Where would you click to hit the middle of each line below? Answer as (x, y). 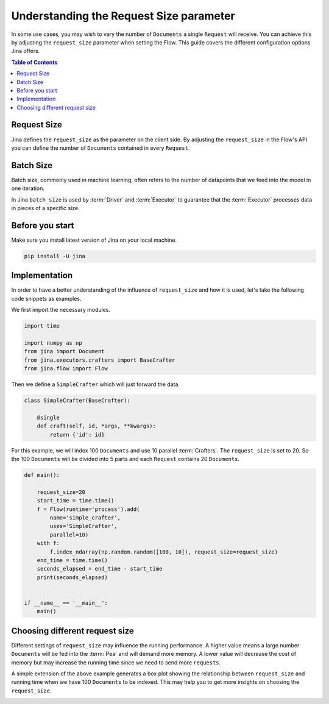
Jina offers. (26, 51)
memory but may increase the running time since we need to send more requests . (116, 662)
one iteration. (28, 188)
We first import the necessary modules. (61, 310)
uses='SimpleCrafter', (84, 526)
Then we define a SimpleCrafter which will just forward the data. (95, 384)
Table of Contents (34, 62)
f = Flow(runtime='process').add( (88, 509)
